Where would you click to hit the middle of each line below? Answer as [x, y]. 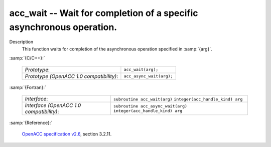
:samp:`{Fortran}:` [28, 87]
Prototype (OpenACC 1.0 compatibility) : [72, 76]
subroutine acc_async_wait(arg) [150, 106]
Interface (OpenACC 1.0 [53, 105]
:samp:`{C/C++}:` [27, 58]
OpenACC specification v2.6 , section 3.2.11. [67, 134]
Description [21, 42]
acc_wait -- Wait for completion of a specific [104, 13]
